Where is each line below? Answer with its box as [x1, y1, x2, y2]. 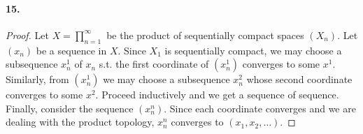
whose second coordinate [246, 72, 353, 87]
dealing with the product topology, [6, 114, 155, 129]
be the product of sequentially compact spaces [106, 27, 304, 42]
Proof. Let [6, 27, 49, 42]
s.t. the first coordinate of [99, 57, 209, 71]
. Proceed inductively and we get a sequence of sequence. [95, 87, 339, 102]
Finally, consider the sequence [6, 100, 134, 115]
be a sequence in [36, 43, 107, 57]
